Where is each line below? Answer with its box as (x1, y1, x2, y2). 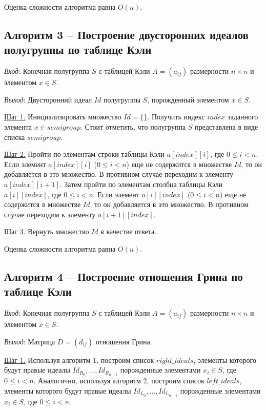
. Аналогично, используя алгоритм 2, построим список (33, 375, 204, 386)
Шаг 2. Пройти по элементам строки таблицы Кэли (4, 149, 165, 159)
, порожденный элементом (147, 94, 229, 105)
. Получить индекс (147, 111, 205, 122)
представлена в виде (195, 121, 258, 132)
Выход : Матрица (4, 336, 55, 346)
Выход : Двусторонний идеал (4, 94, 92, 105)
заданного (227, 111, 258, 122)
